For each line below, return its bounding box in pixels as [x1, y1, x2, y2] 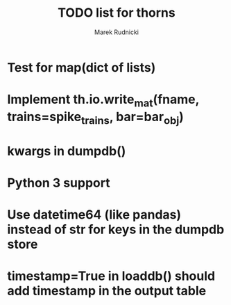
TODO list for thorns [58, 5, 176, 21]
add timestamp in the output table [7, 283, 207, 299]
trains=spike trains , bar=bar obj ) [7, 109, 184, 127]
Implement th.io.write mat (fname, [7, 92, 200, 109]
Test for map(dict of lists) [7, 59, 156, 75]
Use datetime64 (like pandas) [7, 207, 182, 222]
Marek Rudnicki [94, 28, 139, 36]
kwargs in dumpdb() [7, 143, 126, 159]
